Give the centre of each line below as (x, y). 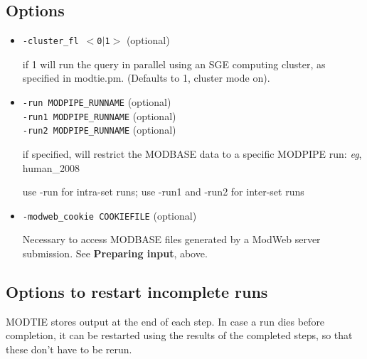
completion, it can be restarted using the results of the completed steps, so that (179, 335)
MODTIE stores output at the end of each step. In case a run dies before (165, 321)
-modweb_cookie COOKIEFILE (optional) (110, 215)
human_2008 (51, 167)
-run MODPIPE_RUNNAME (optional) (97, 102)
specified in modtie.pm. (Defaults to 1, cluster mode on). (146, 78)
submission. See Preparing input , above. (115, 253)
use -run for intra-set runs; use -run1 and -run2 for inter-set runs (163, 192)
